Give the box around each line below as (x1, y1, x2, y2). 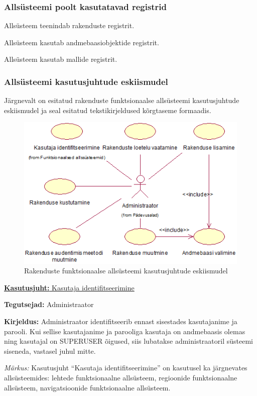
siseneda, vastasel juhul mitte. (4, 345, 96, 356)
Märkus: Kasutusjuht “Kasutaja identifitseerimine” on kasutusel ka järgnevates (4, 362, 247, 373)
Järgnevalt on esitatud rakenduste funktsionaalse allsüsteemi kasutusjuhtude (4, 95, 239, 106)
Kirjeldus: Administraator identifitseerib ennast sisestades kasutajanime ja (4, 316, 237, 326)
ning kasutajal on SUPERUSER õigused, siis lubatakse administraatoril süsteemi (4, 336, 253, 346)
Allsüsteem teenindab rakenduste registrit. (4, 20, 135, 31)
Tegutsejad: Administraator (4, 299, 94, 310)
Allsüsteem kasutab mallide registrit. (4, 54, 117, 64)
